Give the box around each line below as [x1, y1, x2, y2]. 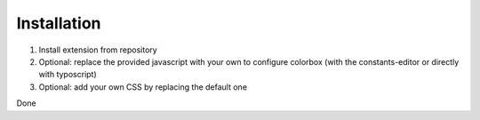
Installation [16, 13, 101, 33]
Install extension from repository [38, 44, 157, 55]
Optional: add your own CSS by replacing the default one [38, 81, 248, 92]
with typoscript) [38, 69, 97, 80]
